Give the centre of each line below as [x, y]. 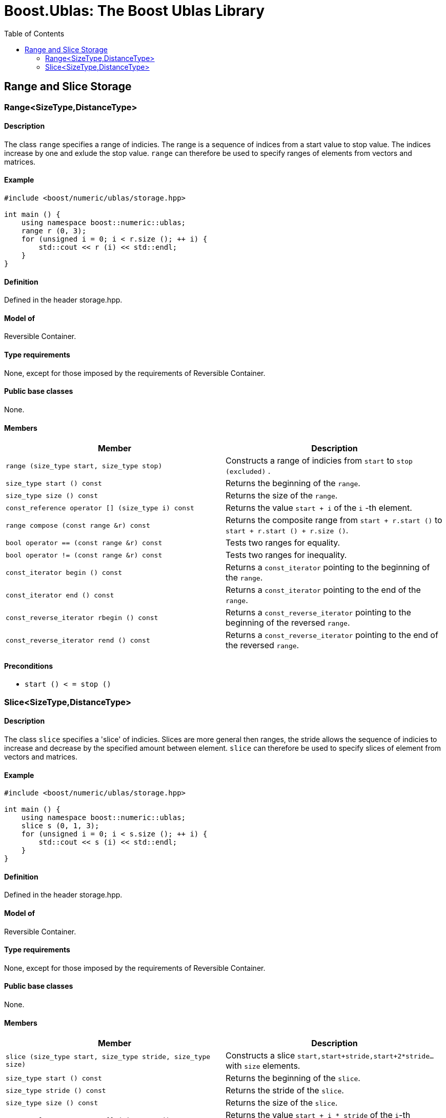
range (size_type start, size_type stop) [84, 466]
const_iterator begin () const [64, 572]
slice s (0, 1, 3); [60, 826]
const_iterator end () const [60, 595]
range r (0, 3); [54, 231]
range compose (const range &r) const [78, 525]
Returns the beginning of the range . [293, 483]
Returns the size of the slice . [282, 1103]
